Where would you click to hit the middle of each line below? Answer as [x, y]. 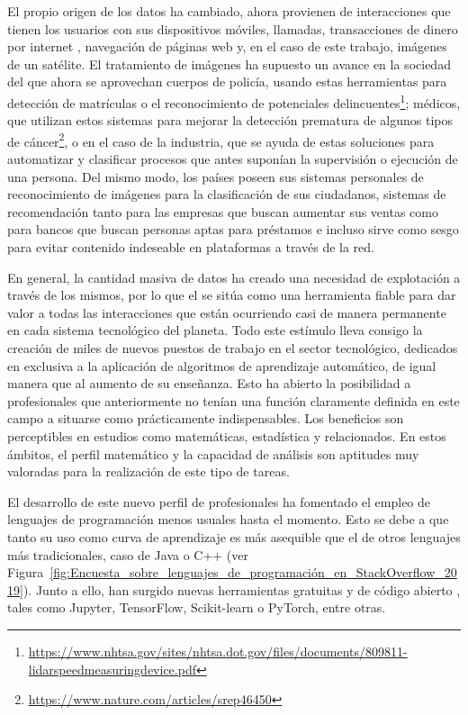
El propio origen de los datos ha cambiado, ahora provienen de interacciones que [229, 11]
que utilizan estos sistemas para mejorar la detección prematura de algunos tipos [230, 120]
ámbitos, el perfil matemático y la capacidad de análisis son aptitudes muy [213, 453]
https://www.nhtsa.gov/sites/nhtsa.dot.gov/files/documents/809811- [218, 651]
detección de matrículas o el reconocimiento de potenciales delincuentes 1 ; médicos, [234, 101]
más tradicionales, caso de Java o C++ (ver [128, 554]
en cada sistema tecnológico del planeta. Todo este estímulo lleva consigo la [215, 330]
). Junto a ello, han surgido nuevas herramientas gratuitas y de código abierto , [242, 589]
